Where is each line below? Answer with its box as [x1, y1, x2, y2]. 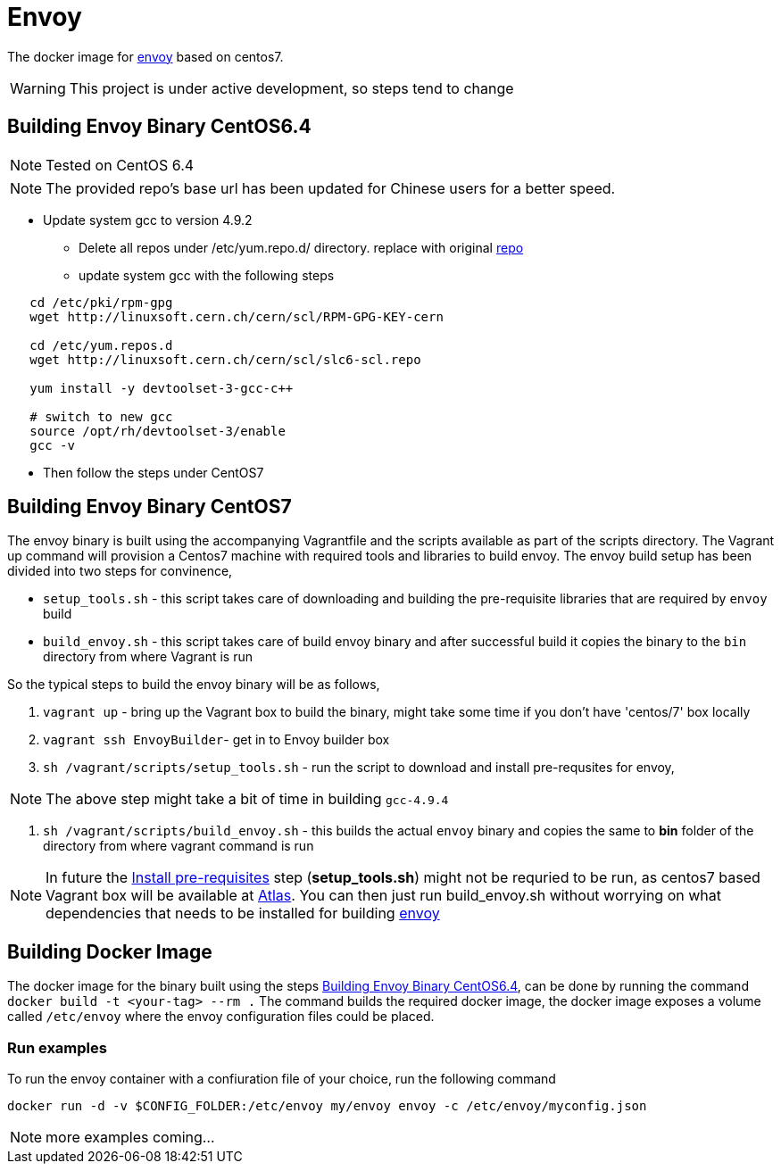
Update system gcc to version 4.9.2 [43, 212, 253, 228]
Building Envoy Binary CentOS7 [7, 495, 292, 519]
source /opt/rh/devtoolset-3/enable [29, 423, 286, 438]
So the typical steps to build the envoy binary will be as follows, [7, 677, 380, 693]
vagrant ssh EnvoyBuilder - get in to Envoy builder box [43, 732, 390, 748]
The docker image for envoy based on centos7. [7, 48, 284, 64]
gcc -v [29, 437, 75, 453]
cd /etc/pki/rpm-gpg [29, 295, 173, 310]
